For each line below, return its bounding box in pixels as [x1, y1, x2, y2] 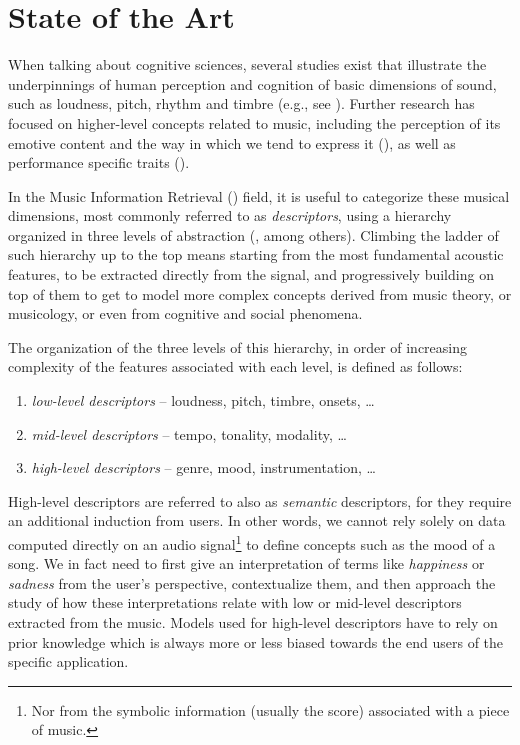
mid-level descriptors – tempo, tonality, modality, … [31, 423, 347, 444]
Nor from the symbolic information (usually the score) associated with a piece [31, 699, 510, 720]
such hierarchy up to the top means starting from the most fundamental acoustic [8, 244, 504, 265]
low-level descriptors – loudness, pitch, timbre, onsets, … [31, 390, 375, 411]
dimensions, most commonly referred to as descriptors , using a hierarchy [8, 205, 452, 226]
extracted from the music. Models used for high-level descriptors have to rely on [8, 612, 498, 633]
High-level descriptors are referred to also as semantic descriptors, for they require [8, 490, 512, 511]
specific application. [8, 651, 129, 672]
